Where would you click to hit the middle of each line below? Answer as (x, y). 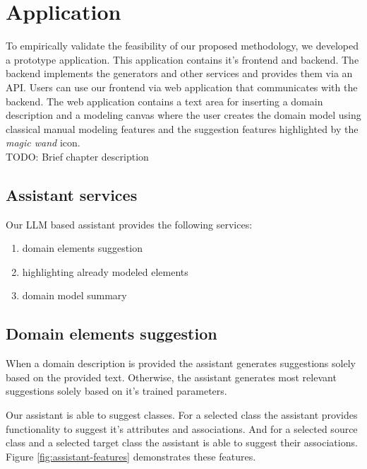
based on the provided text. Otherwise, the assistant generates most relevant (171, 377)
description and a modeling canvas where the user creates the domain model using (183, 115)
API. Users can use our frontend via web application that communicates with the (182, 87)
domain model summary (74, 295)
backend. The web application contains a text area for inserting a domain (164, 101)
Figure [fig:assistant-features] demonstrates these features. (131, 456)
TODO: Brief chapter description (77, 156)
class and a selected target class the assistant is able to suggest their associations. (182, 442)
